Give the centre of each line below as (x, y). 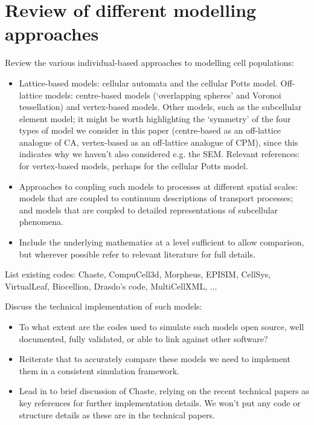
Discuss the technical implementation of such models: (104, 306)
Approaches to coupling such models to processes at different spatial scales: (158, 186)
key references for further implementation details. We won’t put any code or (160, 402)
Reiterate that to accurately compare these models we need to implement (155, 359)
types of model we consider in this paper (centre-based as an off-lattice (150, 130)
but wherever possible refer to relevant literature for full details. (137, 254)
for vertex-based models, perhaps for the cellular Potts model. (133, 166)
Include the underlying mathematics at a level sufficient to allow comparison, (162, 242)
